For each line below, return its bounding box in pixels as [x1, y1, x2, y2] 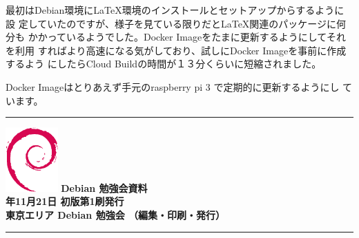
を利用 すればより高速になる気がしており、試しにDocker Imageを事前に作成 [6, 43, 347, 57]
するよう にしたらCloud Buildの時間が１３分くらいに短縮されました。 [6, 56, 322, 71]
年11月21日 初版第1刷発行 [6, 194, 124, 208]
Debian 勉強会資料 [61, 180, 148, 195]
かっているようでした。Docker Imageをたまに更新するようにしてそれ [37, 30, 346, 44]
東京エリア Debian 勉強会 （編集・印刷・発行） [6, 207, 225, 221]
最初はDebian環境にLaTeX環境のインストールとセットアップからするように [6, 3, 345, 17]
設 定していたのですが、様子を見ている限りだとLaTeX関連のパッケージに [6, 16, 337, 30]
